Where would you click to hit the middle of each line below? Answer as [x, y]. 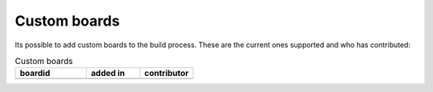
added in [108, 74]
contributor [167, 74]
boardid [35, 74]
